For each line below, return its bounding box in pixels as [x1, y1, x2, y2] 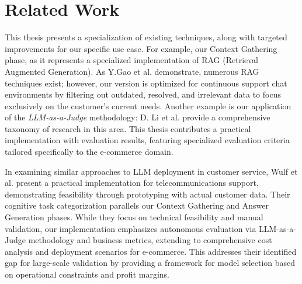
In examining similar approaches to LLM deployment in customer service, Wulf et [5, 165, 298, 177]
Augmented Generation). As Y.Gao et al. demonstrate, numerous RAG [5, 65, 259, 77]
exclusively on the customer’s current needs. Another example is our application [5, 99, 291, 112]
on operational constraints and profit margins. [5, 268, 169, 280]
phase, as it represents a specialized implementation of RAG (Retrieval [5, 54, 258, 66]
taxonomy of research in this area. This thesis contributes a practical [5, 122, 251, 134]
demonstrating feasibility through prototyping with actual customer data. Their [5, 188, 290, 200]
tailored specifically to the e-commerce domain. [5, 146, 173, 158]
